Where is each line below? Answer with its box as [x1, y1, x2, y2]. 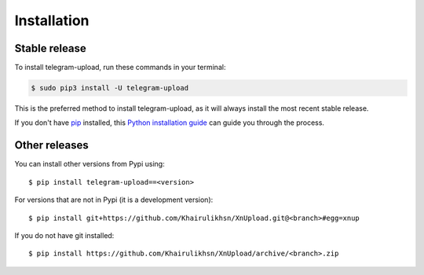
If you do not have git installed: [14, 230, 115, 240]
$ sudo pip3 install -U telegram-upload [31, 83, 188, 93]
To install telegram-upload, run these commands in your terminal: [14, 63, 226, 72]
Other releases [14, 138, 90, 152]
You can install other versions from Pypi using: [14, 159, 165, 169]
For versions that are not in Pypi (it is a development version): [14, 195, 214, 204]
